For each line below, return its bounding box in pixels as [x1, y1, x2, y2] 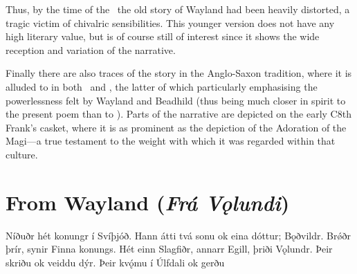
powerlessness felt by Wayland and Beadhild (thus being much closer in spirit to [6, 93, 346, 107]
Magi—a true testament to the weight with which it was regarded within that [6, 134, 336, 148]
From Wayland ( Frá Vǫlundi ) [6, 188, 290, 217]
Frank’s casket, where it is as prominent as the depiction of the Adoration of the [6, 120, 347, 134]
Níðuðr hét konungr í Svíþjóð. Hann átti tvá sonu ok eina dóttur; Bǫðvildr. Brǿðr [6, 228, 351, 242]
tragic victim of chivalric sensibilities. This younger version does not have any [6, 15, 335, 30]
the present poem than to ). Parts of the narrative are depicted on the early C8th [6, 107, 351, 121]
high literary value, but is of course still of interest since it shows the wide [6, 29, 320, 44]
